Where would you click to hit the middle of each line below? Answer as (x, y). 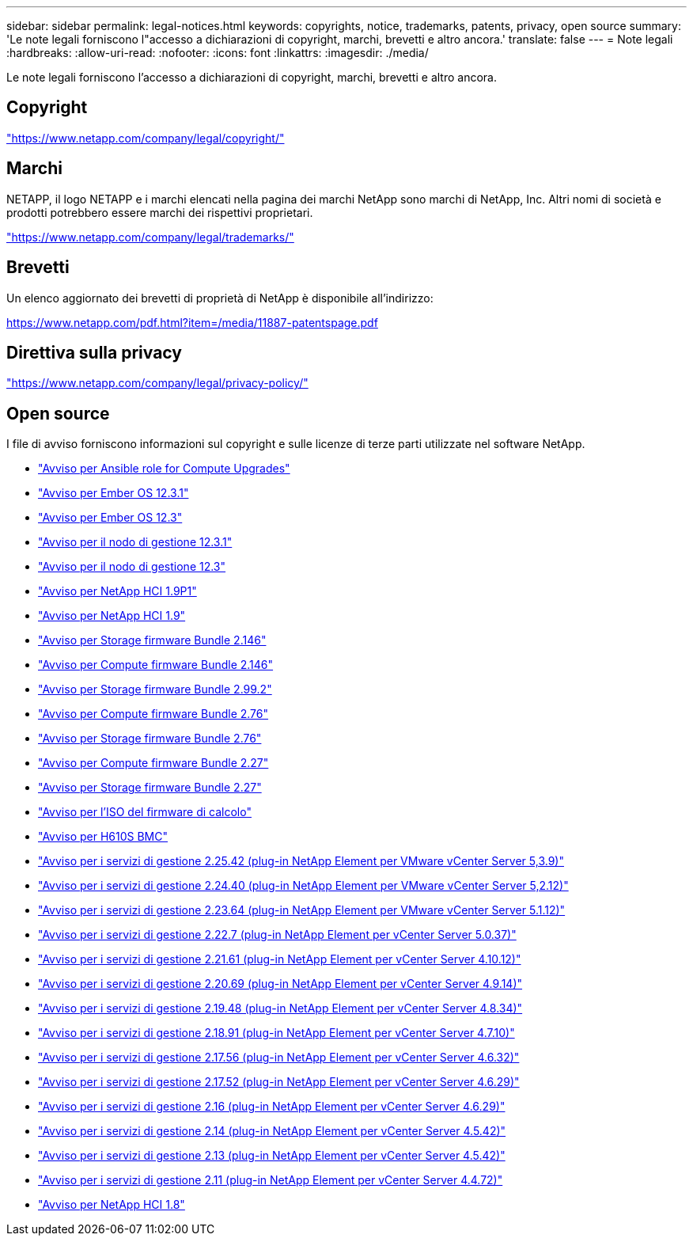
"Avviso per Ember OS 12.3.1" (114, 493)
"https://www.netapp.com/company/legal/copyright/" (146, 138)
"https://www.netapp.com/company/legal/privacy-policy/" (157, 383)
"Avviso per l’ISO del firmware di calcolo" (145, 812)
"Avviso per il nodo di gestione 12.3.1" (135, 542)
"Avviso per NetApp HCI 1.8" (112, 1205)
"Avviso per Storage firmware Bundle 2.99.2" (155, 689)
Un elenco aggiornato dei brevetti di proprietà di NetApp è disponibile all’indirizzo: (220, 298)
